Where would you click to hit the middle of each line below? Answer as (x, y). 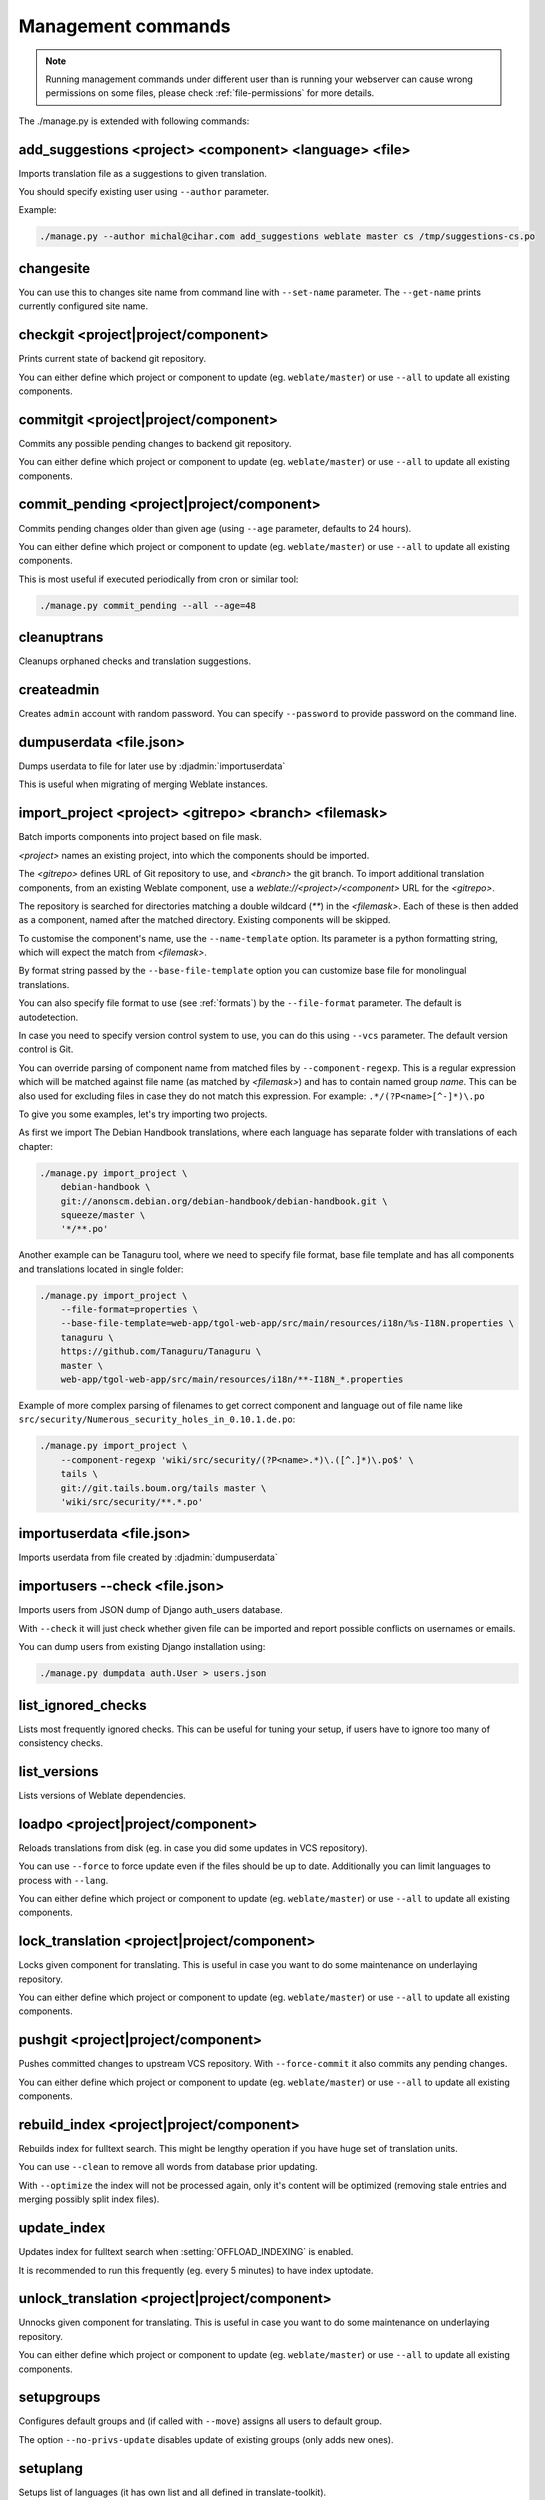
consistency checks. (61, 1742)
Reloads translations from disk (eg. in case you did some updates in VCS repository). (193, 1847)
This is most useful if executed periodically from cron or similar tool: (158, 579)
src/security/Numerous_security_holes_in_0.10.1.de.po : (157, 1419)
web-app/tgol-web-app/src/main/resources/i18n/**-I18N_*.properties (232, 1379)
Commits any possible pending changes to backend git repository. (155, 443)
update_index (62, 2228)
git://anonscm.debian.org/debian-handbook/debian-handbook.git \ (224, 1201)
